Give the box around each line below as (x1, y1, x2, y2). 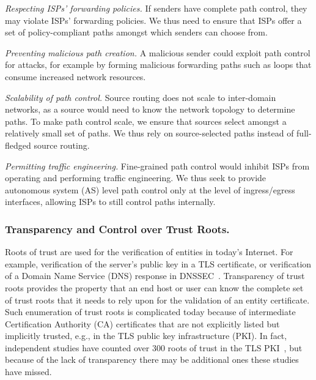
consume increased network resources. (5, 70, 146, 83)
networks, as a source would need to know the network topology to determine (5, 103, 295, 116)
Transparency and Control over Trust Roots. (5, 221, 230, 236)
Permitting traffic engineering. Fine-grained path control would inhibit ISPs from (5, 159, 310, 172)
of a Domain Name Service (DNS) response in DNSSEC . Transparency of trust (5, 269, 305, 282)
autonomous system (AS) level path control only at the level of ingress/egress (5, 183, 295, 196)
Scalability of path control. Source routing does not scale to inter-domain (5, 91, 276, 103)
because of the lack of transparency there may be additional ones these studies (5, 353, 299, 366)
